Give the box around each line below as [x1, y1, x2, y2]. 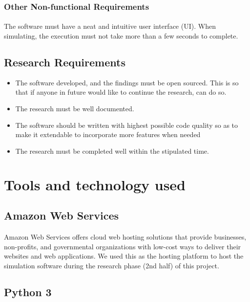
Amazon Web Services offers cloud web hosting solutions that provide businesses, [4, 232, 247, 242]
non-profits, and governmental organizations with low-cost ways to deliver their [4, 241, 241, 251]
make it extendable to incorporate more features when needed [15, 129, 201, 140]
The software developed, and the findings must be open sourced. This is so [15, 77, 239, 87]
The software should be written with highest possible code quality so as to [15, 120, 238, 130]
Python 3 [4, 284, 52, 299]
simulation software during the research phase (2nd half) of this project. [4, 260, 219, 270]
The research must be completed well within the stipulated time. [15, 145, 209, 156]
